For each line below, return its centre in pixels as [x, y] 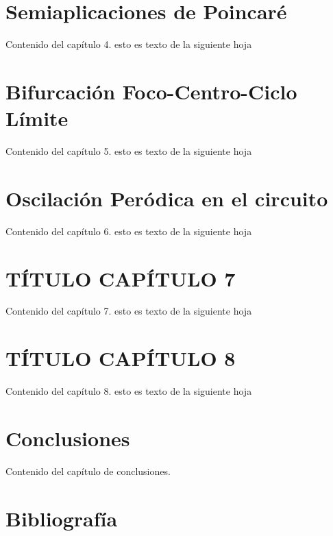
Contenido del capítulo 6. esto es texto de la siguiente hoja [129, 231]
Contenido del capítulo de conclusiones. [88, 471]
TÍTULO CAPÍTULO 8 [121, 358]
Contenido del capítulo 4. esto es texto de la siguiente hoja [129, 44]
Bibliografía [62, 518]
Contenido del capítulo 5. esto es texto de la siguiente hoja [129, 151]
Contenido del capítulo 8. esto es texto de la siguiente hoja [129, 391]
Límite [37, 118]
